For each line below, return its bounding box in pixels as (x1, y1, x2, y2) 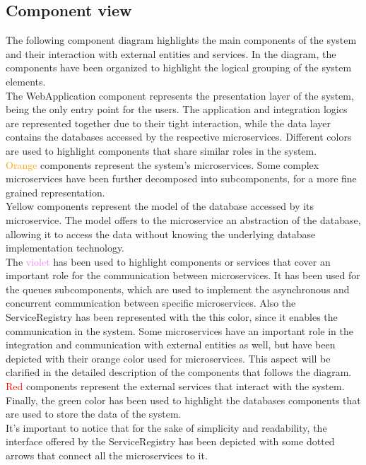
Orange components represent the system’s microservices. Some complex (6, 157, 319, 172)
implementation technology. (6, 240, 125, 255)
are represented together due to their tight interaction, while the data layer (6, 115, 331, 130)
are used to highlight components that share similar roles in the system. (6, 143, 317, 158)
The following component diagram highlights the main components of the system (6, 33, 357, 47)
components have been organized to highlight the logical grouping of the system (6, 60, 352, 75)
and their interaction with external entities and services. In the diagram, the (6, 46, 336, 61)
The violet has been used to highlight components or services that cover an (6, 254, 331, 269)
